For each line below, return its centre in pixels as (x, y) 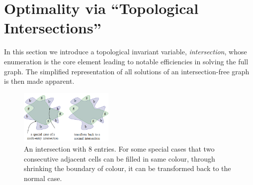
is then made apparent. (39, 81)
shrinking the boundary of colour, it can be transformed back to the (127, 168)
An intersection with (55, 149)
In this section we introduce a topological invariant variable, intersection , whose (126, 52)
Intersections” (53, 28)
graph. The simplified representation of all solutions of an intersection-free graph (127, 71)
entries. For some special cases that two (154, 149)
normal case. (43, 178)
